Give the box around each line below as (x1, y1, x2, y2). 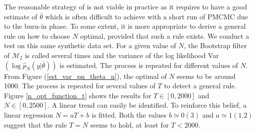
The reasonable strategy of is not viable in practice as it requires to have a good (4, 1, 247, 11)
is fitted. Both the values (92, 109, 167, 120)
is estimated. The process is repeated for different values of (59, 60, 238, 70)
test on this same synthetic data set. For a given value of (4, 40, 176, 51)
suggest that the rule (4, 119, 67, 130)
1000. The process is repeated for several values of (4, 80, 155, 91)
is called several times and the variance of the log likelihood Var (25, 50, 219, 60)
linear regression (4, 109, 53, 120)
